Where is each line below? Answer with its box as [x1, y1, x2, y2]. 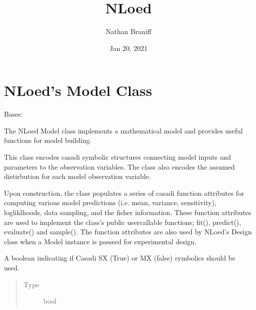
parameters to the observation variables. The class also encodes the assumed [4, 161, 235, 172]
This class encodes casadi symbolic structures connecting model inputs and [4, 152, 231, 162]
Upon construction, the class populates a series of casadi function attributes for [4, 187, 245, 198]
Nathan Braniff [105, 26, 152, 37]
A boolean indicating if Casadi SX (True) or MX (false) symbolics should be [4, 253, 236, 263]
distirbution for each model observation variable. [4, 171, 151, 181]
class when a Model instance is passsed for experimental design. [4, 236, 197, 246]
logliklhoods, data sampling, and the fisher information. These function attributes [4, 207, 252, 217]
